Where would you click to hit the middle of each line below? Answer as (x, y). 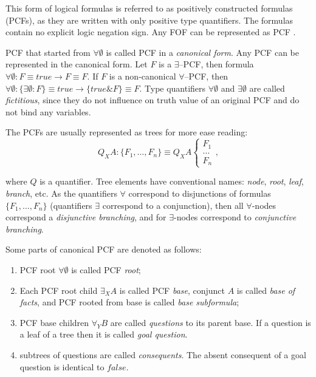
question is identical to (62, 366)
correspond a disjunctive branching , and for (86, 217)
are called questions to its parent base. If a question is (211, 322)
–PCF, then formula (216, 64)
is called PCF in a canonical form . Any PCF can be (202, 52)
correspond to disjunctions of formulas (200, 193)
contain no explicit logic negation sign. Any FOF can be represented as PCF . (151, 32)
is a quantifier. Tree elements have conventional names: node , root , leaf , (172, 181)
